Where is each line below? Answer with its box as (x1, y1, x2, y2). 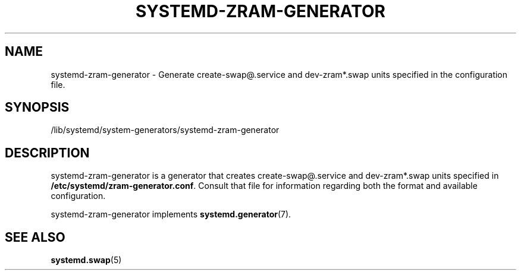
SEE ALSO (5, 229, 65, 245)
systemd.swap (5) (51, 255, 122, 265)
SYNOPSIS (5, 100, 70, 115)
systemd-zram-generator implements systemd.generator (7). (51, 209, 291, 220)
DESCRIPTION (5, 145, 90, 160)
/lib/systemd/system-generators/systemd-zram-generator (51, 125, 280, 135)
